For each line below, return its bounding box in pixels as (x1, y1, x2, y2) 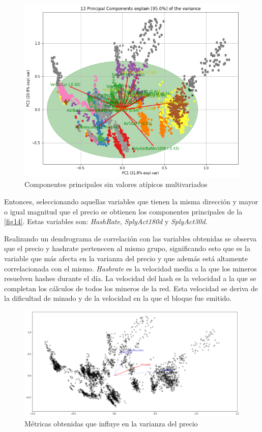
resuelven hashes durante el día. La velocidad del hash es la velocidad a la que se (4, 273, 256, 284)
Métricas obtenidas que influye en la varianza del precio (24, 418, 198, 428)
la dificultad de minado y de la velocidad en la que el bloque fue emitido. (4, 293, 232, 303)
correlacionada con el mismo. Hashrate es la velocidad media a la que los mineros (4, 263, 257, 273)
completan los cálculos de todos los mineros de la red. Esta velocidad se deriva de (4, 283, 258, 293)
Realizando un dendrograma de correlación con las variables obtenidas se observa (4, 233, 257, 243)
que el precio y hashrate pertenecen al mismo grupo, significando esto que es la (4, 243, 250, 254)
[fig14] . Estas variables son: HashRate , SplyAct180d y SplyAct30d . (4, 216, 208, 227)
